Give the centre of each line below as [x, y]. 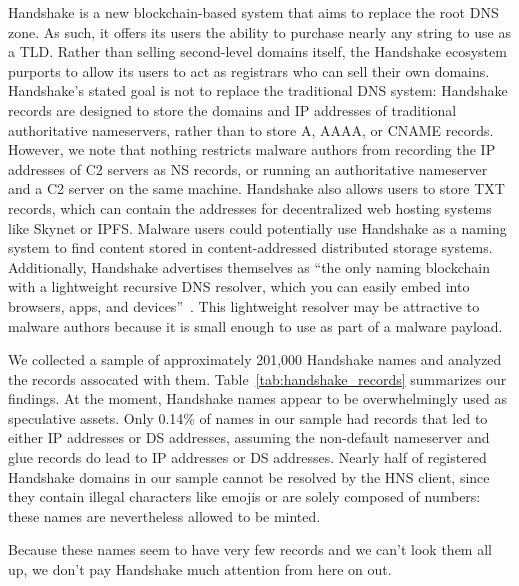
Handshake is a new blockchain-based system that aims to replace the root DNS [253, 12]
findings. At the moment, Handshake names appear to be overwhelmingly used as [257, 398]
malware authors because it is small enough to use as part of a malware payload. [255, 325]
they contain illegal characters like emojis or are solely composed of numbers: [244, 496]
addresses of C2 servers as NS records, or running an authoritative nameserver [248, 168]
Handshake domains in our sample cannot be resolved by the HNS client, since [249, 476]
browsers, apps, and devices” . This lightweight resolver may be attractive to [244, 305]
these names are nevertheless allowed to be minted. [164, 515]
